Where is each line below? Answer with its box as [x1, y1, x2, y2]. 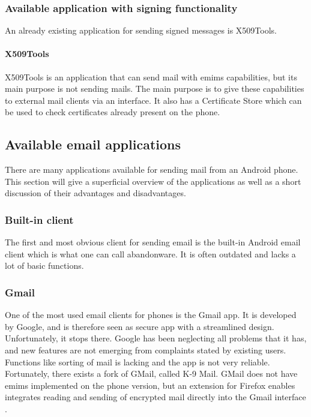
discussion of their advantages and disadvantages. [5, 187, 186, 199]
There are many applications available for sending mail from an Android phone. [5, 163, 298, 176]
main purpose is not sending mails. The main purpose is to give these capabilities [5, 82, 304, 95]
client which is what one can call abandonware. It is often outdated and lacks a [5, 247, 296, 260]
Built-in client [5, 212, 74, 227]
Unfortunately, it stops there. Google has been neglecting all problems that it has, [5, 332, 307, 344]
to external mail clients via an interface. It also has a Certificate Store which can [5, 94, 302, 106]
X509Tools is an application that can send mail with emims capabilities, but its [5, 70, 297, 83]
